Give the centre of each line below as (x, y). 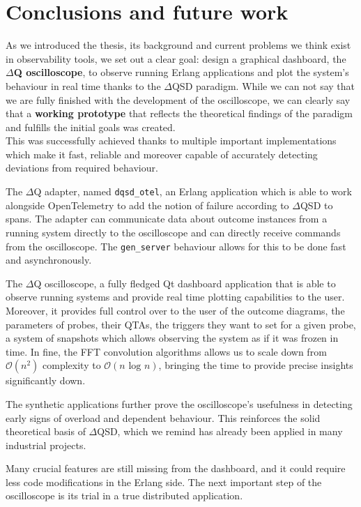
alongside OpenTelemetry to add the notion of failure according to (147, 205)
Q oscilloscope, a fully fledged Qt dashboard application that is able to (185, 283)
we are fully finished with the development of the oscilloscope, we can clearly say (178, 99)
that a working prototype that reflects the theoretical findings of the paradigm (179, 113)
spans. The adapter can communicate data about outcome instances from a (167, 219)
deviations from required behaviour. (82, 168)
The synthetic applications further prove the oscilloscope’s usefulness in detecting (179, 403)
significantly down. (46, 380)
